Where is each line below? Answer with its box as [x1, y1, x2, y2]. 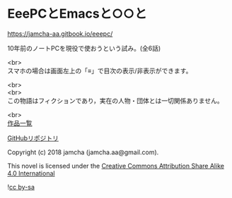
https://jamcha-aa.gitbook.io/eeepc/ [7, 29, 113, 38]
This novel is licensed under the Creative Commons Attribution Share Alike [7, 161, 225, 170]
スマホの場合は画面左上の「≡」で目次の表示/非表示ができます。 [7, 66, 192, 75]
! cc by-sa [7, 182, 35, 191]
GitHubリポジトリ [7, 134, 59, 142]
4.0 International [7, 169, 55, 178]
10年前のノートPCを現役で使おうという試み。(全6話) [7, 44, 161, 52]
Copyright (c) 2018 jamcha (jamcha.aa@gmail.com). [7, 148, 159, 156]
